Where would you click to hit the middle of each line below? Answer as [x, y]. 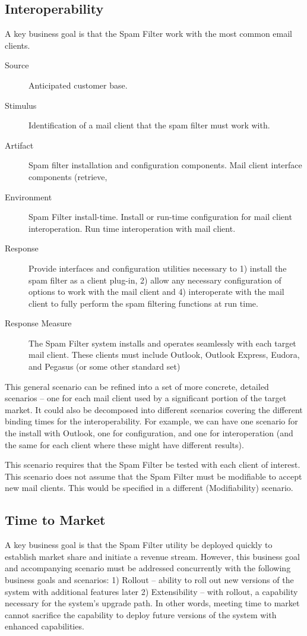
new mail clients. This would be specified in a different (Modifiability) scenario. [149, 488]
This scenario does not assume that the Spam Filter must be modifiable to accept [153, 476]
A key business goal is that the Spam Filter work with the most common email [148, 34]
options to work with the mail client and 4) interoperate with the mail [156, 292]
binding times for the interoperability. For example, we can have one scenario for [151, 421]
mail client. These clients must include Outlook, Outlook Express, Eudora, [164, 355]
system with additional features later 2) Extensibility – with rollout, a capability [151, 591]
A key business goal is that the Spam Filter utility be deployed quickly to [139, 545]
